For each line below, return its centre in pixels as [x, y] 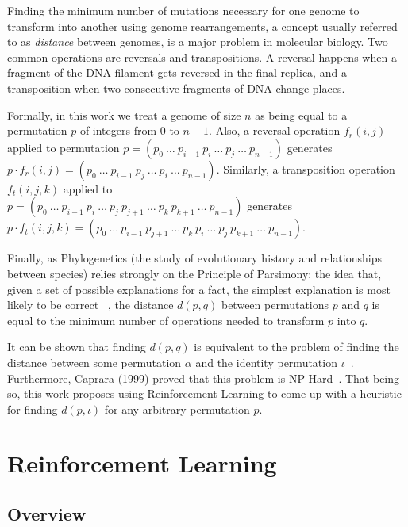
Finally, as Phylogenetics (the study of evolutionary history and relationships [194, 258]
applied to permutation [64, 147]
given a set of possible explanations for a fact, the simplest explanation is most [199, 289]
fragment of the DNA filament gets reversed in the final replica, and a [177, 73]
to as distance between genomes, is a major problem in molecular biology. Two [198, 42]
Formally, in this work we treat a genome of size [124, 115]
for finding [33, 409]
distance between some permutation [94, 362]
